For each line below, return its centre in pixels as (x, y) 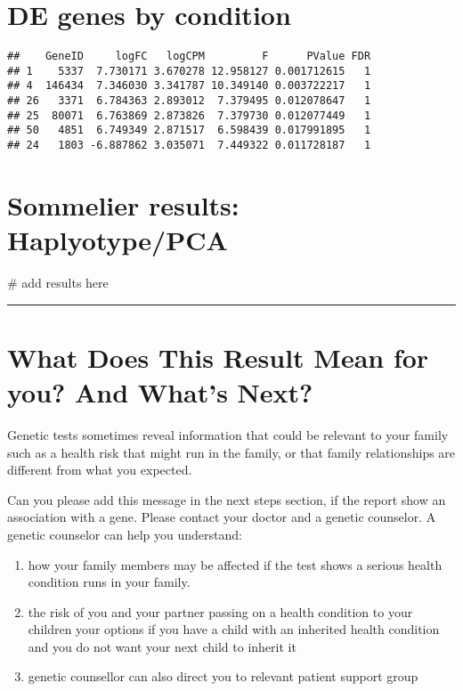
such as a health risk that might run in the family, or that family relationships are (231, 452)
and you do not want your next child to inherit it (162, 646)
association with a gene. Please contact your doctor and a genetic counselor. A (222, 517)
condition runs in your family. (109, 582)
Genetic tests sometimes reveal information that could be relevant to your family (228, 434)
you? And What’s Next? (160, 392)
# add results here (58, 283)
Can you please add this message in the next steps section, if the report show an (227, 499)
